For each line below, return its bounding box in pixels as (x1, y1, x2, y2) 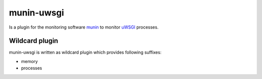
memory (21, 58, 38, 64)
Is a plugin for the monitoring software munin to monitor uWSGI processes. (9, 24, 159, 30)
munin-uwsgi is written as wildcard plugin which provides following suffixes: (9, 49, 162, 55)
